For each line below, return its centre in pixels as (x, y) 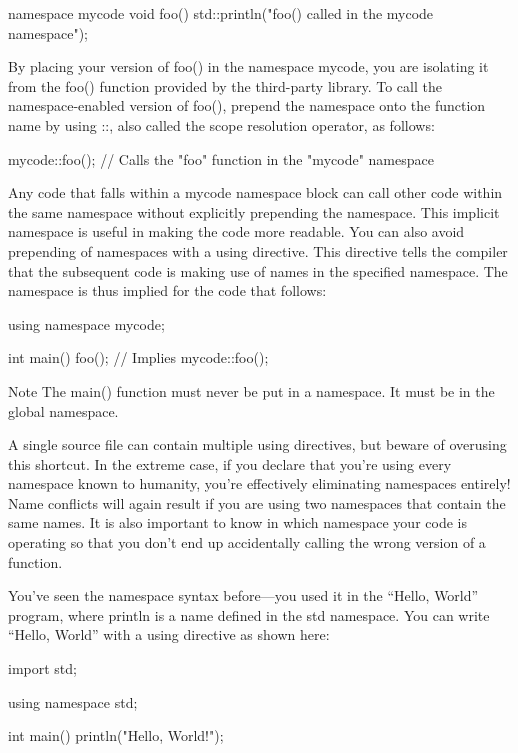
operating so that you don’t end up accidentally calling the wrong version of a (247, 542)
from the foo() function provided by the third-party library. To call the (225, 85)
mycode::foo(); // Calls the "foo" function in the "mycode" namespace (221, 158)
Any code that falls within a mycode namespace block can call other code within (255, 192)
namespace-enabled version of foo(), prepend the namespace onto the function (247, 105)
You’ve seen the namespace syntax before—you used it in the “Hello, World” (243, 595)
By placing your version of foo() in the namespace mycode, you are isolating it (248, 66)
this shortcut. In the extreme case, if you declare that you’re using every (230, 463)
